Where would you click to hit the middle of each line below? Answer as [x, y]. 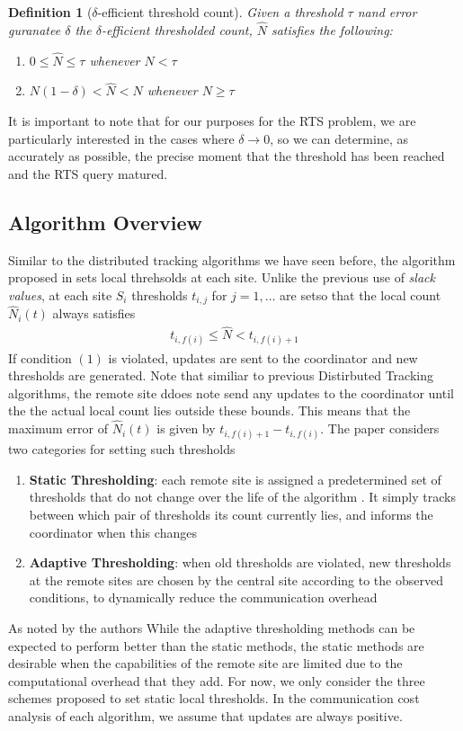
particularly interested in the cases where [121, 138]
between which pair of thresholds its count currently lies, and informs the [231, 515]
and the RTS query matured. [88, 173]
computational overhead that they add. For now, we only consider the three [217, 680]
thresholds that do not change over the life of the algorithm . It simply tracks [242, 497]
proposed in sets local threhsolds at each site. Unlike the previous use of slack [222, 277]
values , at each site [60, 294]
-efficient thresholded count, [177, 29]
